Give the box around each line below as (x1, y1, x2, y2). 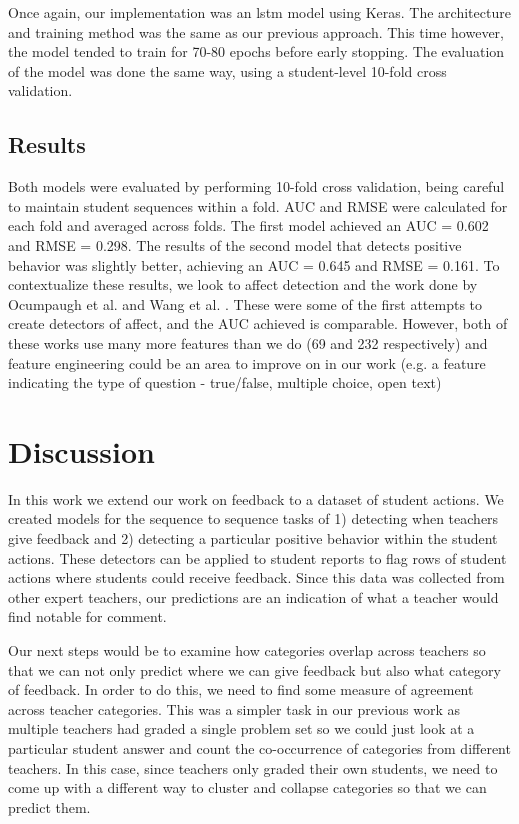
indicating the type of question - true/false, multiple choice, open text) (8, 372, 442, 393)
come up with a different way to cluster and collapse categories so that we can (8, 777, 487, 798)
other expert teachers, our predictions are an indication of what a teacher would (8, 586, 499, 607)
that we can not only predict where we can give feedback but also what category (8, 659, 501, 680)
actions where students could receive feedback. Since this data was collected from (8, 567, 505, 588)
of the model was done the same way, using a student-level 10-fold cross (8, 60, 447, 81)
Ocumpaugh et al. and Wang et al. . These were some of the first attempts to (8, 293, 483, 314)
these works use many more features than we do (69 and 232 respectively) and (8, 332, 488, 353)
